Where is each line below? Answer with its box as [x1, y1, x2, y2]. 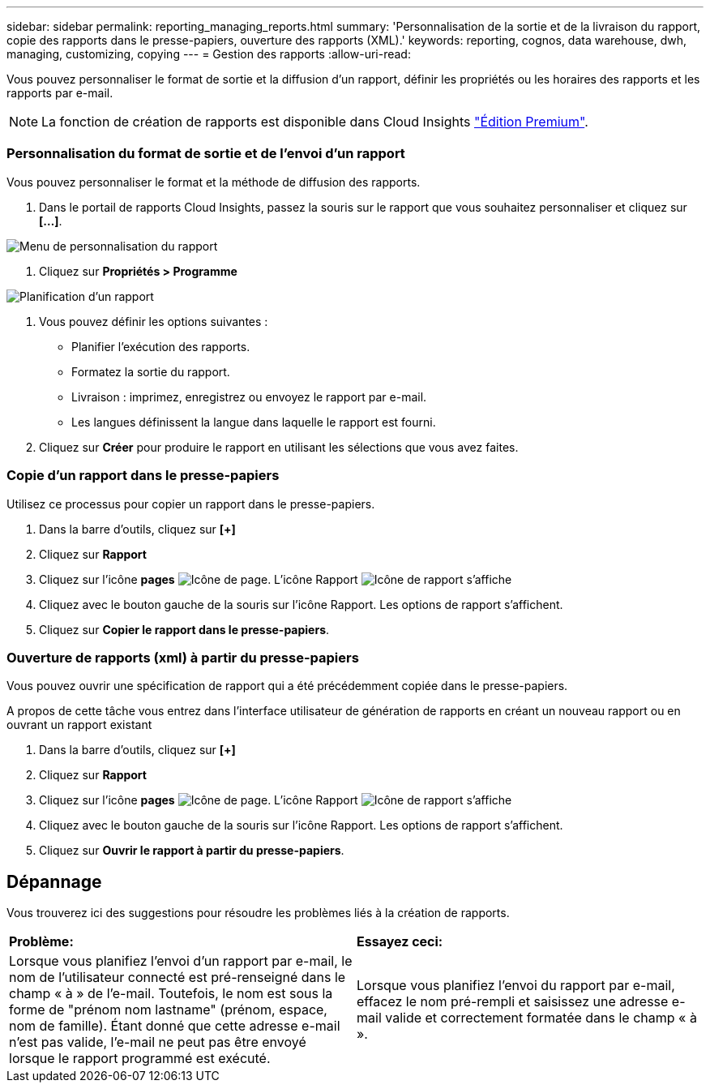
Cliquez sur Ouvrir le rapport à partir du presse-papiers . [39, 843, 344, 858]
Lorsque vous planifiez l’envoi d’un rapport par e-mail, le [9, 953, 353, 970]
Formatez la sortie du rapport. [71, 364, 230, 379]
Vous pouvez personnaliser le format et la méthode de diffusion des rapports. [6, 174, 421, 189]
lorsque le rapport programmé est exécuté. [9, 1050, 271, 1067]
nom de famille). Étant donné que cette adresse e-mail [9, 1018, 340, 1035]
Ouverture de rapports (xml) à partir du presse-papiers [6, 649, 359, 666]
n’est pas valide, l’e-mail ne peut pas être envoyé [9, 1034, 306, 1051]
